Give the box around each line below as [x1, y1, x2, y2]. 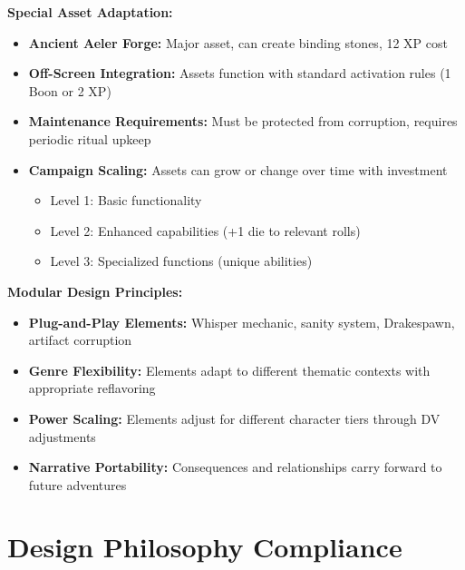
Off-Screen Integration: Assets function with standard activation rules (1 [28, 64, 451, 83]
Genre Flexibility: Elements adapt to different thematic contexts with [28, 360, 431, 379]
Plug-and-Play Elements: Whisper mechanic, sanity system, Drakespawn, [28, 312, 455, 331]
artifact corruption [28, 330, 132, 349]
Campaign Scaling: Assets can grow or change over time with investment [28, 160, 448, 179]
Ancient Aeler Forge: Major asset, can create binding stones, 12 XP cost [28, 33, 448, 52]
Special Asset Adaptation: [7, 3, 173, 21]
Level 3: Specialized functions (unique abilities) [50, 251, 313, 270]
